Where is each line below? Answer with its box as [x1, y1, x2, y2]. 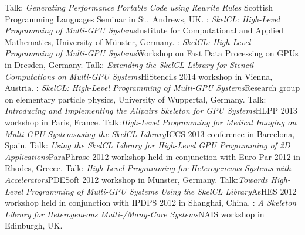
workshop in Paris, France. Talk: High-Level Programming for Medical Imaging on [5, 115, 297, 128]
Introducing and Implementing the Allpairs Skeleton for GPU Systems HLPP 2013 [5, 104, 297, 117]
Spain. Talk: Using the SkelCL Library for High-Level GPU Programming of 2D [5, 139, 290, 151]
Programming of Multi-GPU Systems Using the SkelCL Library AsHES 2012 [25, 185, 297, 197]
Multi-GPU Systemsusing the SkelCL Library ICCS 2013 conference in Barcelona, [5, 127, 295, 139]
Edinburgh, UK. [5, 219, 63, 231]
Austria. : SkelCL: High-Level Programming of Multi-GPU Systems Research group [5, 81, 300, 94]
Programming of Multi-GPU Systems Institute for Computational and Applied [5, 24, 284, 36]
